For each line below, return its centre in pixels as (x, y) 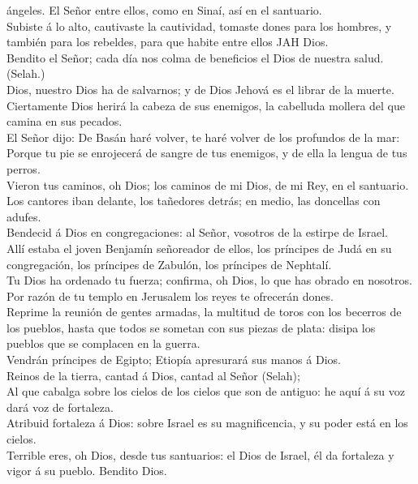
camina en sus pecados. (65, 121)
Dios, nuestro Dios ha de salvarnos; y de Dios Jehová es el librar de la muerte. (200, 89)
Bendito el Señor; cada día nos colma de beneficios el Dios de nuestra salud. (195, 57)
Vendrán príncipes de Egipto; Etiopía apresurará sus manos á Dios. (174, 360)
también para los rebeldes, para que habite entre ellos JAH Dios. (168, 42)
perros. (24, 168)
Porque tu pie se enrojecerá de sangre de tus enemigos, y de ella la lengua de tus (207, 153)
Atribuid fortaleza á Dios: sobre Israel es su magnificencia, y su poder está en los (207, 423)
